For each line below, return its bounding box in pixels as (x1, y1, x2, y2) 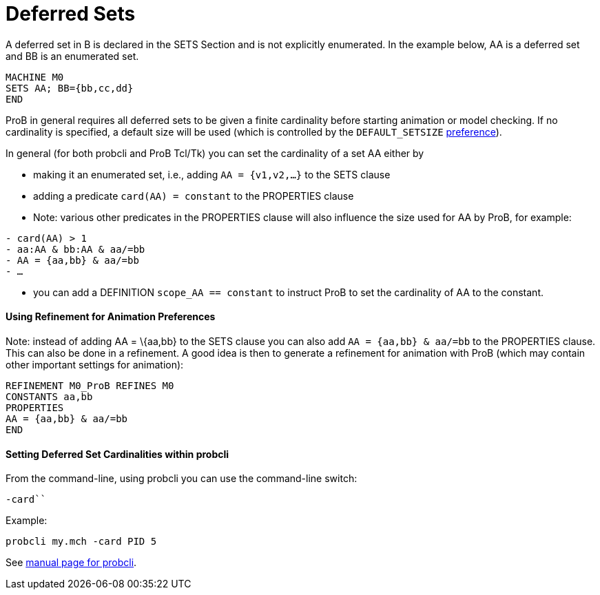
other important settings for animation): (6, 358, 184, 370)
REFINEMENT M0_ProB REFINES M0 (6, 379, 174, 391)
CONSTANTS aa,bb (6, 390, 93, 402)
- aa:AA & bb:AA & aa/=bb (6, 243, 145, 255)
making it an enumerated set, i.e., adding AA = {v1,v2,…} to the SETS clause (33, 168, 391, 180)
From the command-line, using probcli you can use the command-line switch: (6, 472, 358, 485)
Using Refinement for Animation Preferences (6, 311, 216, 323)
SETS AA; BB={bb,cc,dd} (6, 82, 134, 94)
